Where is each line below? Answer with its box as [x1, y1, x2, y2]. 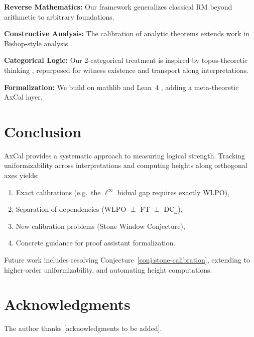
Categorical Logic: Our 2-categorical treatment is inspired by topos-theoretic [4, 55, 248, 65]
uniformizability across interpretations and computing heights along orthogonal [4, 160, 247, 171]
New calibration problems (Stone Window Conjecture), [16, 220, 185, 231]
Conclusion [4, 121, 82, 141]
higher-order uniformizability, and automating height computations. [4, 264, 212, 275]
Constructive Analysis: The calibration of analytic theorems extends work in [4, 28, 249, 39]
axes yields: [4, 170, 39, 181]
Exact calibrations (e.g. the [16, 187, 101, 197]
